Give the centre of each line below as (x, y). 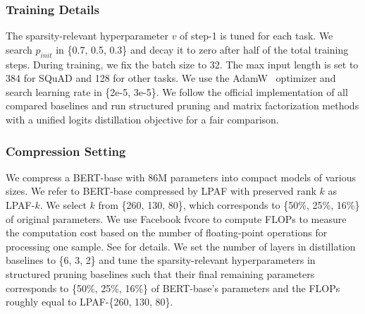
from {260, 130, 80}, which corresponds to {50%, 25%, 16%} (229, 204)
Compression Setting (66, 151)
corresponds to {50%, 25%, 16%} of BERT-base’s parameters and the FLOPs (173, 288)
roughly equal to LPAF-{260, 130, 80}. (89, 302)
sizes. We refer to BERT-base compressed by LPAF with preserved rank (161, 191)
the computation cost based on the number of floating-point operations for (167, 233)
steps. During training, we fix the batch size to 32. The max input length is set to (182, 64)
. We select (63, 204)
